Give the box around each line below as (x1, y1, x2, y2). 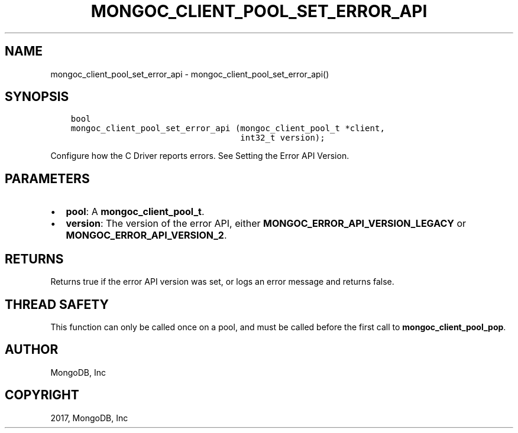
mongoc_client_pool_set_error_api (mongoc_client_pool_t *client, (70, 123, 385, 134)
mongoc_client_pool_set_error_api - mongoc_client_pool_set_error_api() (50, 69, 329, 79)
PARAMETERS (5, 171, 90, 186)
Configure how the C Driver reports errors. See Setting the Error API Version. (50, 151, 349, 161)
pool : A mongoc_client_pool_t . (66, 206, 205, 218)
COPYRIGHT (5, 388, 79, 403)
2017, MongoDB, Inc (50, 412, 128, 423)
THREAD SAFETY (5, 297, 109, 312)
